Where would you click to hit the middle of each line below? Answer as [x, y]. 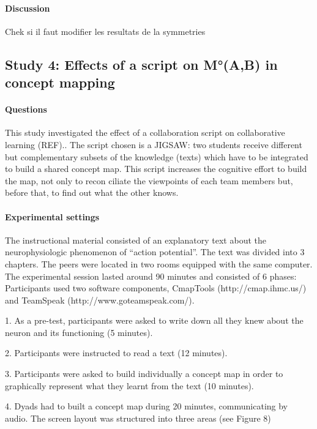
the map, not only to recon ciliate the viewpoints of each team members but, [149, 180]
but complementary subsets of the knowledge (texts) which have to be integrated [157, 156]
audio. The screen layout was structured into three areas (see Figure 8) [138, 418]
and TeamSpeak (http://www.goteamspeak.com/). [100, 300]
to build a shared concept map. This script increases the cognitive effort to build [156, 169]
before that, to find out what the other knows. [92, 192]
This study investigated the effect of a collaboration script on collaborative [145, 132]
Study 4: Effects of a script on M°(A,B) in [141, 64]
